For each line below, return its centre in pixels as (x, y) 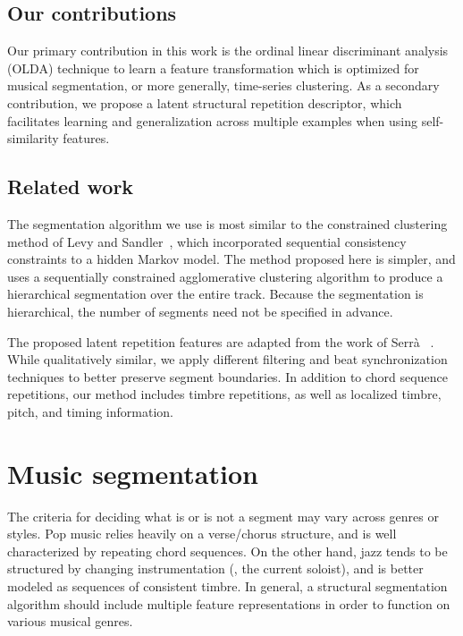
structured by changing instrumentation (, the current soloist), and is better (215, 568)
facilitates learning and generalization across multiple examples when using (213, 120)
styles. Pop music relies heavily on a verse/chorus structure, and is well (202, 534)
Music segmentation (133, 473)
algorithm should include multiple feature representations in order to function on (229, 603)
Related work (71, 187)
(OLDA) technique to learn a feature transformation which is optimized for (213, 68)
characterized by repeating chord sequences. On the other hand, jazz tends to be (227, 551)
